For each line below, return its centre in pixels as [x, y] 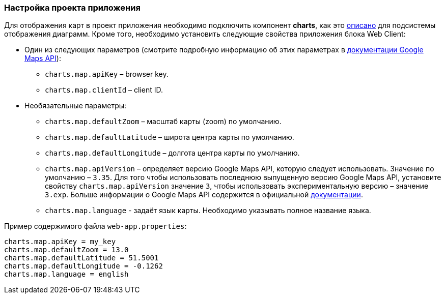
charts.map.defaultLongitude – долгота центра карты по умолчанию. [172, 153]
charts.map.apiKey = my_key [60, 242]
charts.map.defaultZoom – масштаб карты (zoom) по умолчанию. [163, 122]
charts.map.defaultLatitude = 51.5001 [81, 258]
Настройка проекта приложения [72, 8]
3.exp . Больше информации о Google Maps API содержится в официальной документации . [204, 195]
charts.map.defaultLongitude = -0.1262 [84, 266]
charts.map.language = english [66, 274]
